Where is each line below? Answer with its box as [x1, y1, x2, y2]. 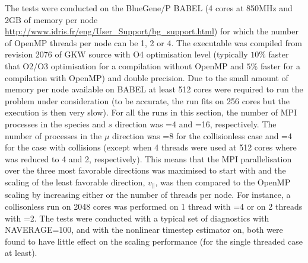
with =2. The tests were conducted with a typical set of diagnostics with [5, 211, 269, 224]
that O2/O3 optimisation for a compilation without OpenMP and [5, 59, 244, 72]
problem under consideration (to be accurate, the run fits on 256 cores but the [5, 94, 290, 107]
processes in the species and [5, 117, 106, 130]
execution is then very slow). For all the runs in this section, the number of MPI [5, 106, 297, 118]
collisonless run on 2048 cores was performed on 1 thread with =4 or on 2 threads [5, 200, 303, 212]
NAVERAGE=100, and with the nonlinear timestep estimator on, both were [5, 223, 283, 236]
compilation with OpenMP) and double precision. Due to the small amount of [5, 71, 288, 84]
